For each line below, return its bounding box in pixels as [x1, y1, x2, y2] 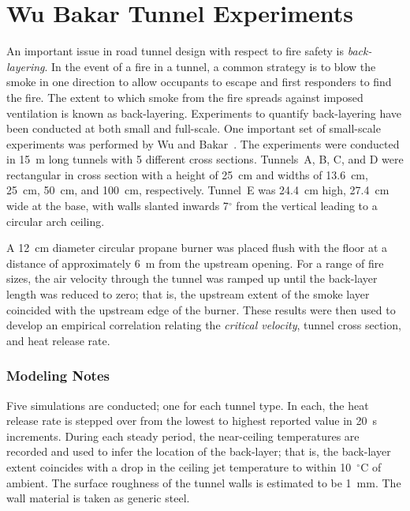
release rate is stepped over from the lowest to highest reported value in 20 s [6, 412, 378, 429]
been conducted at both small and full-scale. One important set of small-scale [6, 120, 381, 137]
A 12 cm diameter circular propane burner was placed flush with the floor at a [6, 239, 388, 256]
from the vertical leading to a [236, 197, 378, 214]
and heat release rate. [6, 332, 110, 348]
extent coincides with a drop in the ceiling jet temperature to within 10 [6, 459, 352, 475]
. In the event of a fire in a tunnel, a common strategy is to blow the [44, 58, 376, 74]
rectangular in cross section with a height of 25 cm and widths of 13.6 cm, [6, 166, 368, 182]
